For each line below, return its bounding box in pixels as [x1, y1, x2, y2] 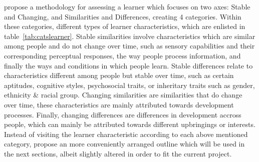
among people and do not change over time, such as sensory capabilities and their [4, 40, 255, 51]
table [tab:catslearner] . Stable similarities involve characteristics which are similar [4, 30, 255, 41]
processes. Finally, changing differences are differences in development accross [4, 109, 241, 119]
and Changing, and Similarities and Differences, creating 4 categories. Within [4, 11, 241, 21]
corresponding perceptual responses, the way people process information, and [4, 50, 241, 60]
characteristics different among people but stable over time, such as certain [4, 70, 234, 80]
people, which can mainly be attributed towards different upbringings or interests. [4, 119, 255, 129]
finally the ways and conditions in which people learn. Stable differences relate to [4, 60, 253, 70]
